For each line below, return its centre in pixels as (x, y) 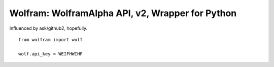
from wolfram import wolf (51, 40)
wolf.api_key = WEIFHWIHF (51, 54)
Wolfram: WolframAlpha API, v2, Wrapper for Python (123, 13)
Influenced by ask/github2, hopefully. (48, 28)
